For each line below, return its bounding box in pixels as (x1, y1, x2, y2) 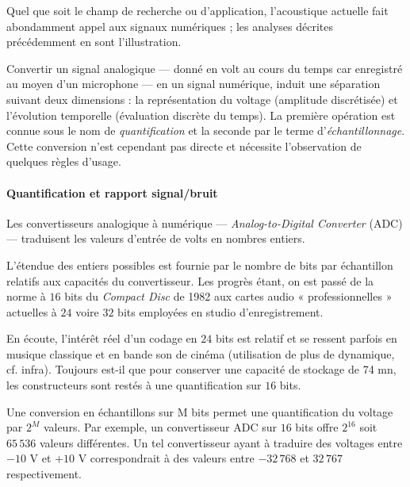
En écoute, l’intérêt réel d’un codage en (6, 330, 197, 347)
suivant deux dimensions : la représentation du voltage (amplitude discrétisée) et (6, 90, 398, 107)
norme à (6, 288, 46, 305)
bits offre (295, 419, 339, 435)
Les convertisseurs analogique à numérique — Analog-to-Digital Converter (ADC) (6, 214, 403, 231)
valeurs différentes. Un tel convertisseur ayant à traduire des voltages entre (39, 434, 403, 451)
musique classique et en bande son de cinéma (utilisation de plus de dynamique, (6, 345, 395, 362)
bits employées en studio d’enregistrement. (117, 303, 324, 320)
